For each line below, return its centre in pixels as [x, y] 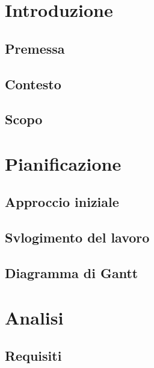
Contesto [33, 84]
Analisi [34, 317]
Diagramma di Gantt [72, 273]
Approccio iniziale [62, 202]
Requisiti [33, 356]
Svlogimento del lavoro [77, 237]
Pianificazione [63, 163]
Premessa [35, 48]
